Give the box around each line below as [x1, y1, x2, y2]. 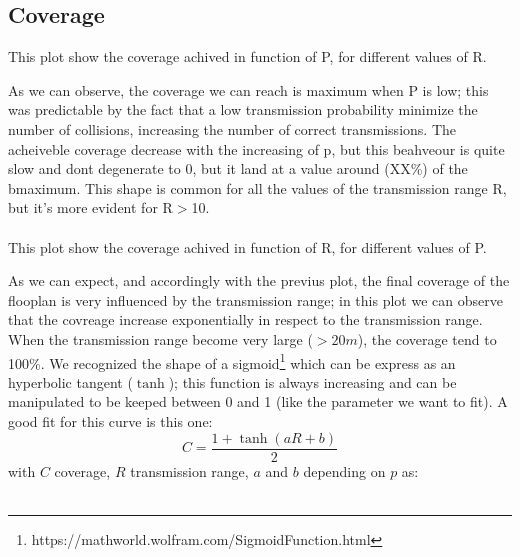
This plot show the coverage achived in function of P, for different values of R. [8, 46, 487, 67]
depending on [303, 460, 386, 481]
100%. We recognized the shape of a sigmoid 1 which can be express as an [8, 349, 456, 373]
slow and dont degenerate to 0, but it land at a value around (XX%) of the [8, 158, 468, 179]
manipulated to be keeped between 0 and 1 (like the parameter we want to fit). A [8, 391, 508, 412]
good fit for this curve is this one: [8, 410, 213, 431]
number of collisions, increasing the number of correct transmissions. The [8, 118, 456, 139]
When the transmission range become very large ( [8, 328, 313, 349]
